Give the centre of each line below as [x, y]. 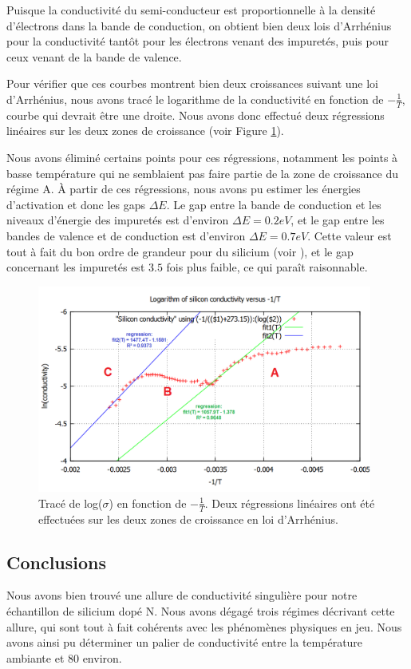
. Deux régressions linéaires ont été [290, 503]
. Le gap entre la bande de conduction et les [274, 204]
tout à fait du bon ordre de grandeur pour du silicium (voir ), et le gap [180, 251]
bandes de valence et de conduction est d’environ [126, 235]
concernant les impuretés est [76, 267]
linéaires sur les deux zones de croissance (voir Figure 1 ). [145, 131]
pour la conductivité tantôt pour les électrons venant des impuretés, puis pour [198, 41]
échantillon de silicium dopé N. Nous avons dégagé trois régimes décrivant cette [201, 610]
